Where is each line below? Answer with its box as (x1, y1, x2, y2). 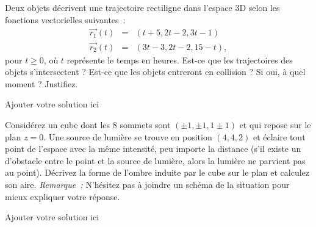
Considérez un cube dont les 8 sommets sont (5, 118, 171, 131)
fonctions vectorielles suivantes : (5, 13, 126, 26)
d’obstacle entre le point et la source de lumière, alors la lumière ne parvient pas (5, 154, 306, 167)
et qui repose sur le (239, 118, 311, 131)
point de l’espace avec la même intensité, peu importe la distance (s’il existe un (5, 142, 301, 155)
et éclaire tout (253, 130, 306, 143)
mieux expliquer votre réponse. (5, 190, 120, 203)
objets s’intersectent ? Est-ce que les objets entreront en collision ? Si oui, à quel (5, 65, 306, 78)
